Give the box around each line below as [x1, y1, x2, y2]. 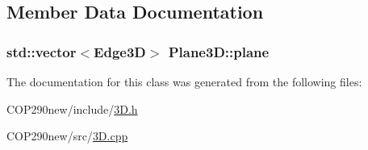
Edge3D [94, 41, 146, 61]
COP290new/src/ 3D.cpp [6, 127, 128, 144]
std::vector [6, 41, 77, 61]
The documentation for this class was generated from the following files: [6, 73, 362, 90]
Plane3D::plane [168, 41, 270, 61]
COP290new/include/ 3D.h [6, 100, 138, 117]
